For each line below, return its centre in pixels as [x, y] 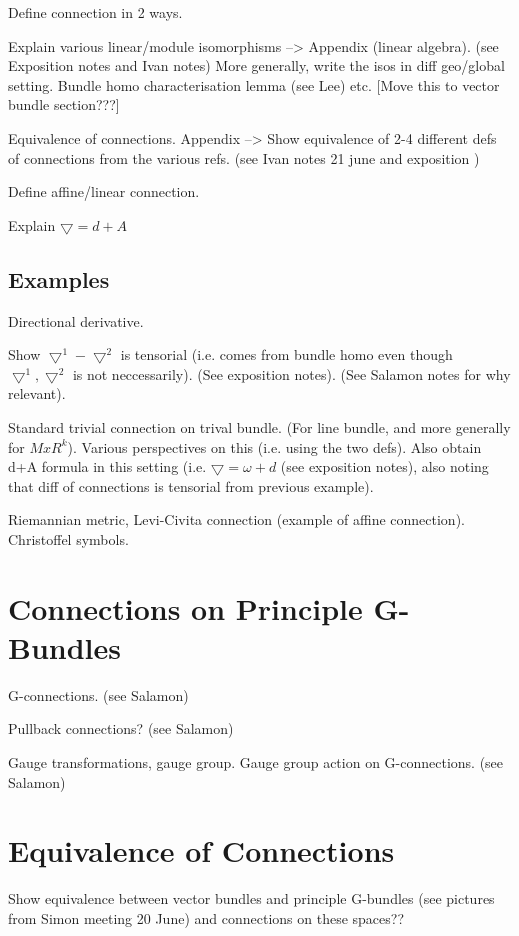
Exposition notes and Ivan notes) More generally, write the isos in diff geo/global [256, 65]
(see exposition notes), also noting [384, 466]
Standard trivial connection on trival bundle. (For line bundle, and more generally [259, 426]
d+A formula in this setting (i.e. [107, 466]
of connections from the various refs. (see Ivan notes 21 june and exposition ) [244, 157]
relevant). [37, 393]
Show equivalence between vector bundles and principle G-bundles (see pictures [251, 898]
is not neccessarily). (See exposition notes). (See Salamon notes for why [291, 373]
